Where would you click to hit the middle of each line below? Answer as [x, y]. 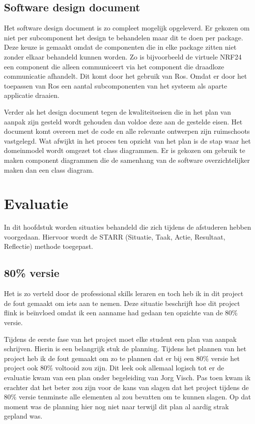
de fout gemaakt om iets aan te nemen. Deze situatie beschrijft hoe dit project [122, 303]
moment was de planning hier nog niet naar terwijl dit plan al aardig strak [116, 406]
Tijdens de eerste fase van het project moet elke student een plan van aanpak [120, 339]
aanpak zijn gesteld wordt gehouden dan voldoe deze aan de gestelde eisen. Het [123, 121]
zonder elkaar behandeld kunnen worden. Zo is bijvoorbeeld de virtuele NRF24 [123, 56]
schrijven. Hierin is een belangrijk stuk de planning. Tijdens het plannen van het [125, 348]
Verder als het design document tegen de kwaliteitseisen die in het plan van [117, 111]
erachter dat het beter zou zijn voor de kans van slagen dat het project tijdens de [127, 387]
